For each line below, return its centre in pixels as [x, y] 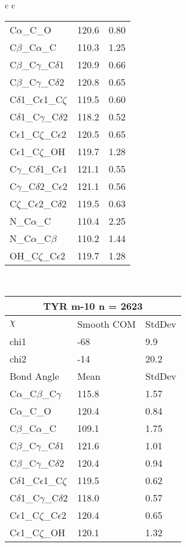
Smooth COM [107, 324]
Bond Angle [34, 376]
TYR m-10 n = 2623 [93, 306]
